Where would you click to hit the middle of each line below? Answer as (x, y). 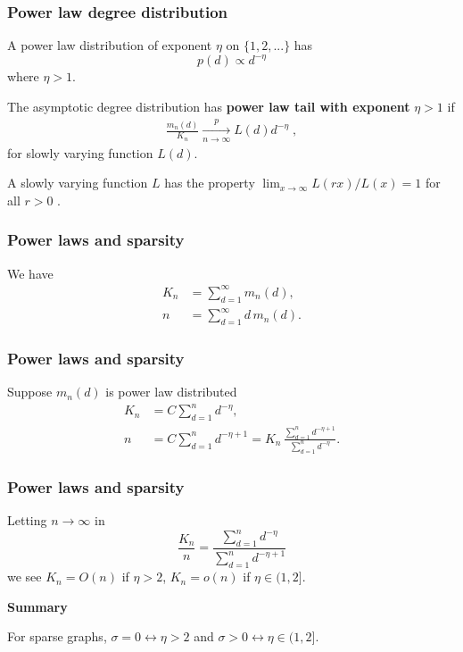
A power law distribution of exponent (110, 45)
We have (30, 273)
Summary (37, 606)
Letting (27, 520)
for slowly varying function (80, 152)
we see (25, 577)
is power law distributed (171, 392)
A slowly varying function (78, 183)
